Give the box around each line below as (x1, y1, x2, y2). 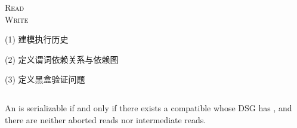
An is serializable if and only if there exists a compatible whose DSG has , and (5, 101, 292, 114)
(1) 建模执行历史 (5, 33, 69, 45)
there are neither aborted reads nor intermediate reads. (5, 113, 206, 126)
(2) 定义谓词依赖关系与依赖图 (5, 53, 119, 65)
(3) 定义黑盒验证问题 (5, 73, 85, 86)
